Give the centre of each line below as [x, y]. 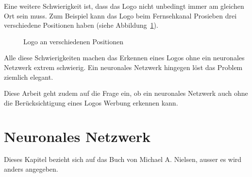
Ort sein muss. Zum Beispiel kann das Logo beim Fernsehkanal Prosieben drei [120, 15]
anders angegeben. [31, 169]
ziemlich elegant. [29, 77]
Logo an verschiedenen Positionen [73, 41]
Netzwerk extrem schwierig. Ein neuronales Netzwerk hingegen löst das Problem [123, 67]
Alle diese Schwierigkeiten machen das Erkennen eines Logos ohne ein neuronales [124, 58]
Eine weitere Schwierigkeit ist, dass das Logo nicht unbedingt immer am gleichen [124, 6]
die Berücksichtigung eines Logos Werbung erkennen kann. [91, 102]
